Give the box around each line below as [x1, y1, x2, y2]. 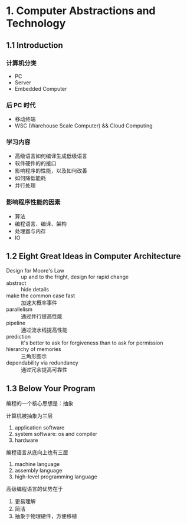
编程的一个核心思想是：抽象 [6, 400, 74, 407]
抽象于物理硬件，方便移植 [14, 513, 77, 520]
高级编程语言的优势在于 [6, 485, 63, 493]
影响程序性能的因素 [6, 198, 61, 206]
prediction [6, 333, 31, 340]
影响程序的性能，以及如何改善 [14, 167, 87, 175]
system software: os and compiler [14, 431, 97, 438]
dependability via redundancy [6, 359, 78, 366]
